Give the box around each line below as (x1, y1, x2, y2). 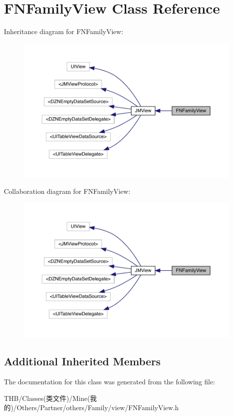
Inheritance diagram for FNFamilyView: (4, 26, 123, 37)
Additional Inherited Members (4, 354, 161, 369)
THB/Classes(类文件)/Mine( (4, 393, 90, 403)
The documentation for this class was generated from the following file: (4, 376, 215, 386)
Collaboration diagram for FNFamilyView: (4, 186, 131, 196)
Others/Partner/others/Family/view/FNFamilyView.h (17, 402, 179, 413)
